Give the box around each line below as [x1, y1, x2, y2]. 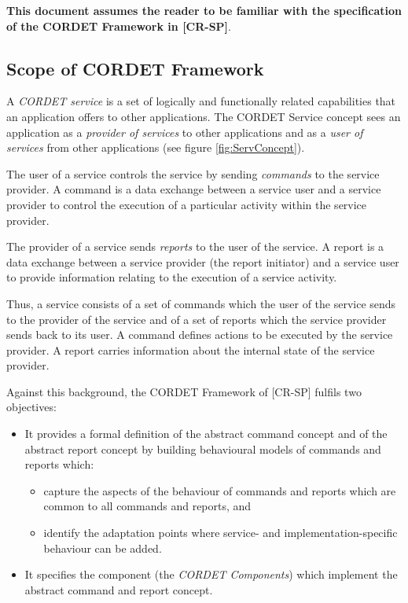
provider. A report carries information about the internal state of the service [6, 341, 375, 358]
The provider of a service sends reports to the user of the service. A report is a [6, 238, 384, 255]
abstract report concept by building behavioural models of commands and [24, 440, 381, 457]
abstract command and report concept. [24, 581, 213, 597]
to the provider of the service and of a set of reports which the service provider [6, 311, 387, 327]
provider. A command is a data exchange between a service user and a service [6, 181, 381, 197]
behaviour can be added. [43, 539, 162, 556]
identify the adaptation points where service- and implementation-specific [43, 524, 398, 541]
